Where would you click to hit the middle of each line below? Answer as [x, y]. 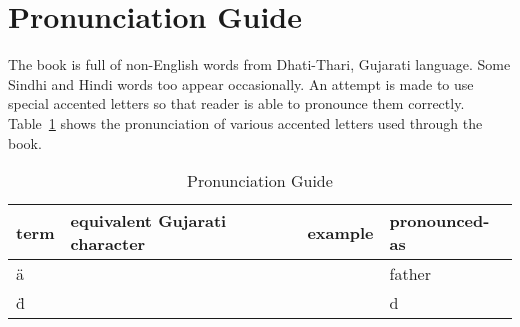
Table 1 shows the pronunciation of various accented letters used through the [245, 122]
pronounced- [439, 221]
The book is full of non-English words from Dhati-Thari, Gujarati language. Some [259, 64]
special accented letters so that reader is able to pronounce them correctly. [236, 103]
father [410, 274]
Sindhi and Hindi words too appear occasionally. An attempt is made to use [241, 83]
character [108, 244]
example [340, 232]
